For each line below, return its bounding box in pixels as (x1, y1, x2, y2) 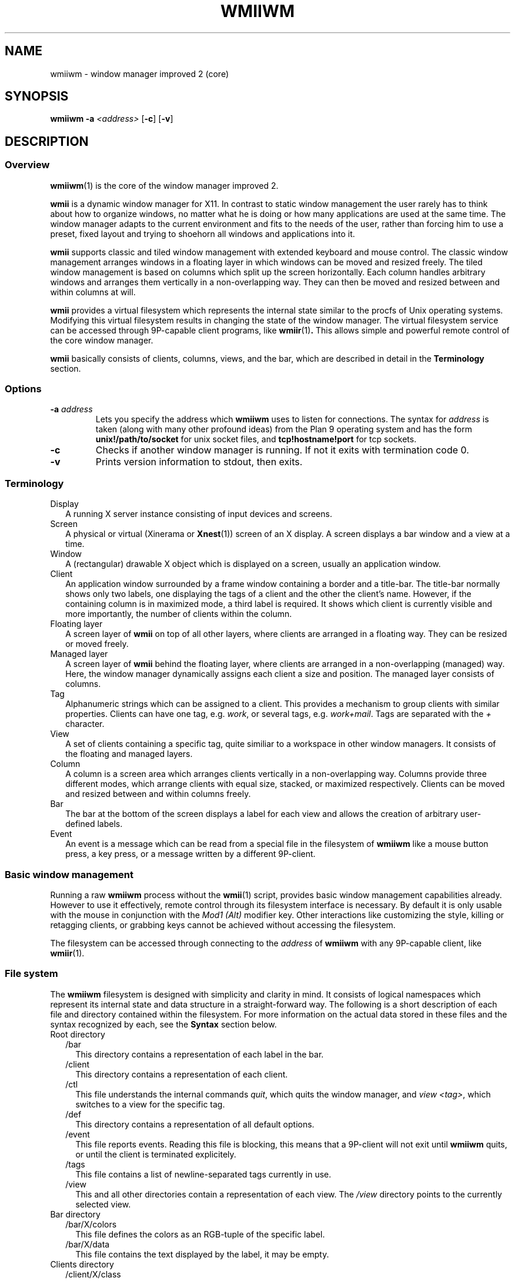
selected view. (75, 1199, 131, 1209)
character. (65, 719, 105, 729)
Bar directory (50, 1209, 101, 1219)
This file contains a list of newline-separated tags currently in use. (75, 1169, 332, 1179)
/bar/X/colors (65, 1219, 117, 1229)
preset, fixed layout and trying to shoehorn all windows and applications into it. (50, 228, 355, 239)
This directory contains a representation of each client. (75, 1069, 288, 1079)
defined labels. (65, 819, 123, 829)
